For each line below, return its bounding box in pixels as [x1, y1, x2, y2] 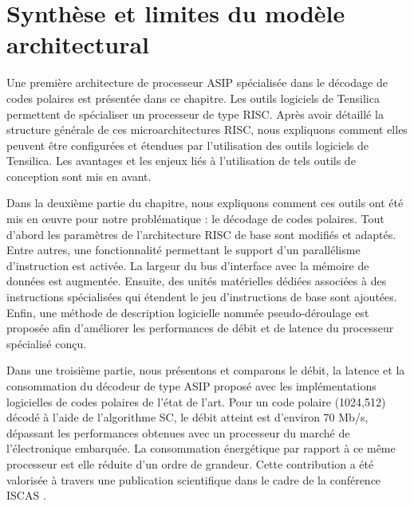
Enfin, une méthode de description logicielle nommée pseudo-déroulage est [6, 304, 369, 320]
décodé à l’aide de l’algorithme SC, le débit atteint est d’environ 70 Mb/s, [6, 409, 369, 426]
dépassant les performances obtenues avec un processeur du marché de [6, 424, 350, 441]
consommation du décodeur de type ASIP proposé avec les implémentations [6, 378, 377, 394]
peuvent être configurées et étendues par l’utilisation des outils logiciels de [6, 136, 369, 153]
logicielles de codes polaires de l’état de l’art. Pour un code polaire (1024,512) [6, 393, 386, 410]
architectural [6, 28, 150, 61]
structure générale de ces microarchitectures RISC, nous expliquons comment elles [6, 121, 408, 138]
